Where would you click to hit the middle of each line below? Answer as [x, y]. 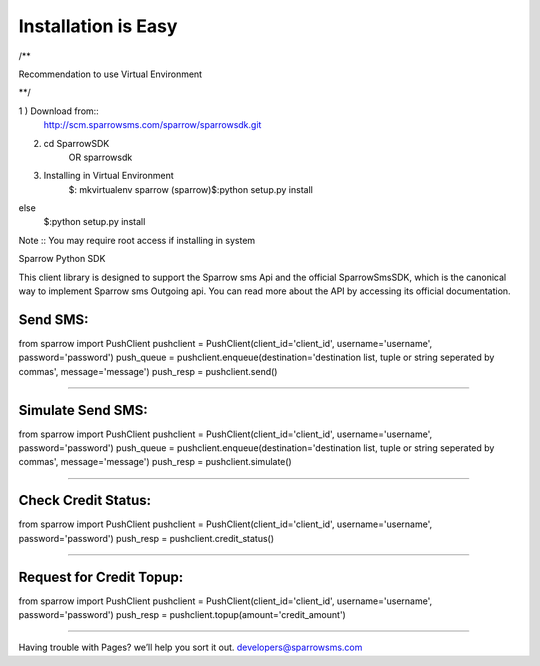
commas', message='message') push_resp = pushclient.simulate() [155, 462]
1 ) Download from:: [58, 111]
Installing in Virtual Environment [108, 176]
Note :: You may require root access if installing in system [137, 240]
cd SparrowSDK [76, 143]
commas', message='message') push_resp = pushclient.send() [148, 371]
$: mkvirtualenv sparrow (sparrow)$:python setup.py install [191, 189]
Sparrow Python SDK [62, 259]
